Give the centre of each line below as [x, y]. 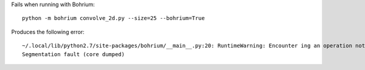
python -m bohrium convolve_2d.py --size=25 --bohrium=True [113, 18]
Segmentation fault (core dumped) [73, 54]
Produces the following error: [48, 32]
